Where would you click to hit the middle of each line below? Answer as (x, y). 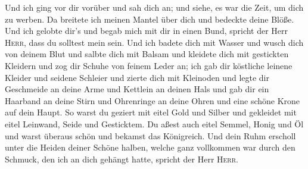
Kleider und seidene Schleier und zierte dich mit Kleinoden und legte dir (137, 77)
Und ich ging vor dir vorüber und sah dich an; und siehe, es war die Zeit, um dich (154, 7)
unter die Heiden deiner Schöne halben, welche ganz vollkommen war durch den (150, 147)
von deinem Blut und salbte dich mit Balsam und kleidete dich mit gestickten (147, 54)
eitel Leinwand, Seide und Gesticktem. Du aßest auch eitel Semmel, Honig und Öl (154, 123)
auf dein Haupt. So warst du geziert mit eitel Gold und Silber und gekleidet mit (151, 112)
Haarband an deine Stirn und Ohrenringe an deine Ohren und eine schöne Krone (153, 100)
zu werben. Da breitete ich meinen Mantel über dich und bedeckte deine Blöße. (150, 19)
